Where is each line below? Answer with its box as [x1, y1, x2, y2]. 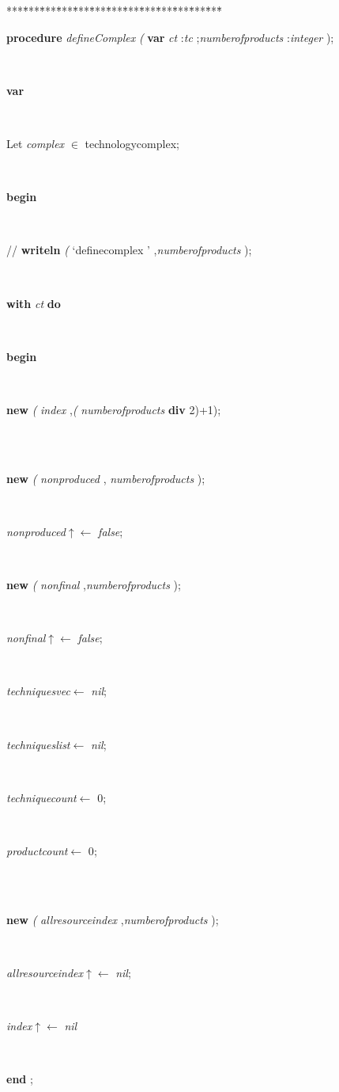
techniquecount [6, 789, 77, 805]
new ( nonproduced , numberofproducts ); [6, 470, 205, 486]
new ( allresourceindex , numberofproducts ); [6, 911, 219, 927]
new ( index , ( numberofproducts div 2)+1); [6, 401, 221, 417]
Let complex [6, 135, 65, 151]
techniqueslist [6, 736, 70, 752]
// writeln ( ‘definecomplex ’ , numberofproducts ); [6, 242, 252, 258]
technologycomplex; [85, 135, 179, 151]
